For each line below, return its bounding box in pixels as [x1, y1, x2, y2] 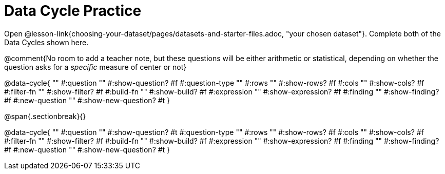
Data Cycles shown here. [4, 37, 89, 47]
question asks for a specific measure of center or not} [4, 62, 187, 71]
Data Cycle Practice [4, 2, 142, 20]
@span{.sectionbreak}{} [4, 111, 86, 121]
